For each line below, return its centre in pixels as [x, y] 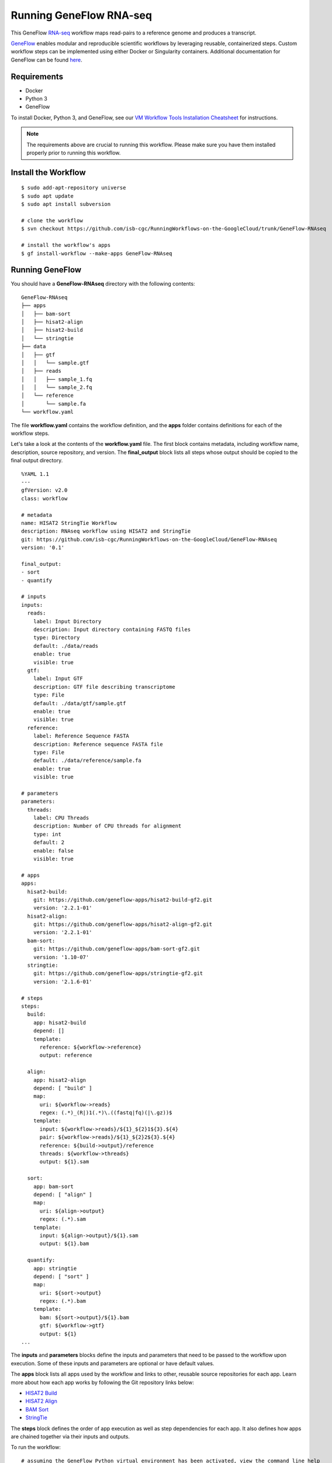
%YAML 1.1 [35, 474]
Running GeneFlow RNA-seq [81, 15]
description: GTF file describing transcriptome [104, 687]
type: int [47, 834]
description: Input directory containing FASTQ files [112, 630]
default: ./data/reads [66, 646]
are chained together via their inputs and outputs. [70, 1436]
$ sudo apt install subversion [66, 204]
